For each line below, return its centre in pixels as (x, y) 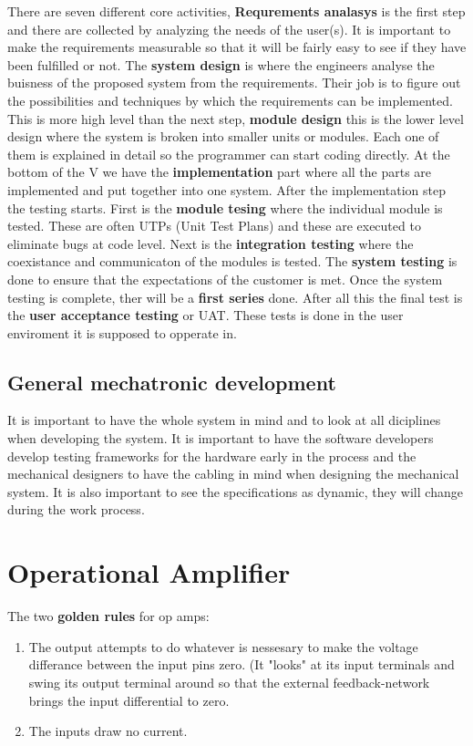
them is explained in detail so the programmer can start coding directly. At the (229, 154)
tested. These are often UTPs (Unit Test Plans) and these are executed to (214, 226)
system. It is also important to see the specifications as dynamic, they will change (235, 491)
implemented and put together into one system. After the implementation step (226, 189)
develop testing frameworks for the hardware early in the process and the (212, 456)
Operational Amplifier (149, 572)
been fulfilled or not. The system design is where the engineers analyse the (221, 64)
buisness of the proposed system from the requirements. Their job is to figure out (234, 83)
